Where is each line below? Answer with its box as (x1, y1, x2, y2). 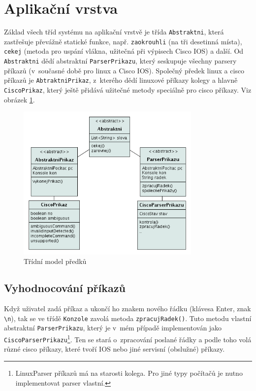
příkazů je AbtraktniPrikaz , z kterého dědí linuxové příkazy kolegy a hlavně (4, 75, 238, 85)
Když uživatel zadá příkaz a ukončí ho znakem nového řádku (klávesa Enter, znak (4, 303, 251, 314)
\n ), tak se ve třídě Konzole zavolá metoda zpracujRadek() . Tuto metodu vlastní (4, 313, 252, 323)
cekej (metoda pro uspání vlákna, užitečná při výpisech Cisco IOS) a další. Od (4, 46, 244, 56)
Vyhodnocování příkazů (4, 280, 126, 295)
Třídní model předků (24, 256, 87, 266)
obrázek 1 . (4, 94, 35, 104)
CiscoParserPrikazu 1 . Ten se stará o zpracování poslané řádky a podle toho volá (4, 333, 252, 344)
